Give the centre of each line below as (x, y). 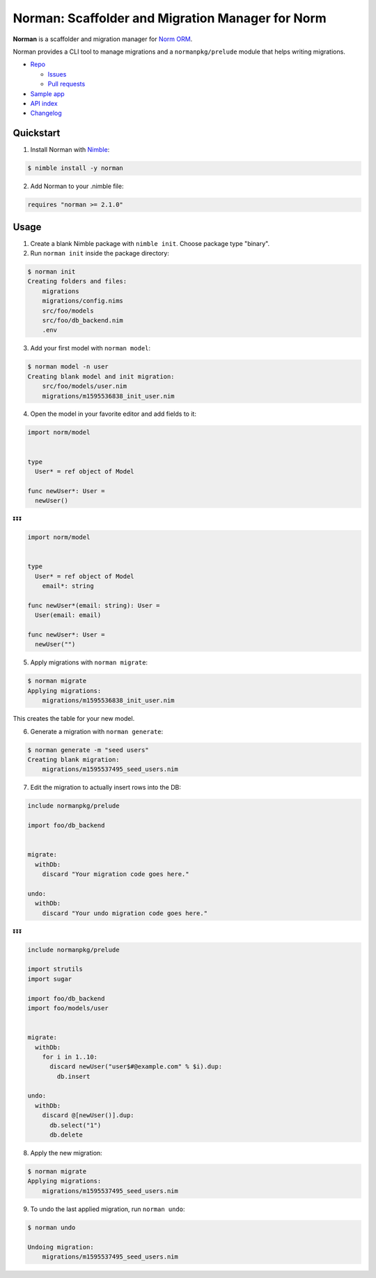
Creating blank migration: (73, 759)
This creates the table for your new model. (74, 719)
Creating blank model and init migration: (101, 376)
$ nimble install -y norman (75, 168)
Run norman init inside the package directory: (100, 254)
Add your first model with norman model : (91, 348)
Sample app (48, 93)
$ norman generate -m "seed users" (88, 750)
